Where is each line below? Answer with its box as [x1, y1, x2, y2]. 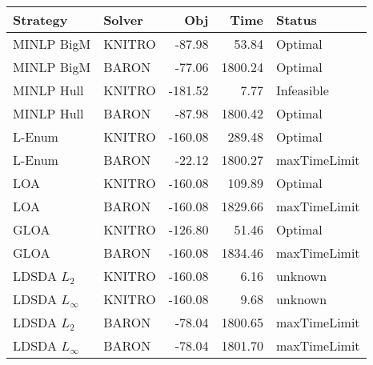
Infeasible [275, 81, 329, 99]
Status [275, 10, 317, 29]
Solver [103, 10, 143, 29]
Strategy [13, 10, 68, 29]
